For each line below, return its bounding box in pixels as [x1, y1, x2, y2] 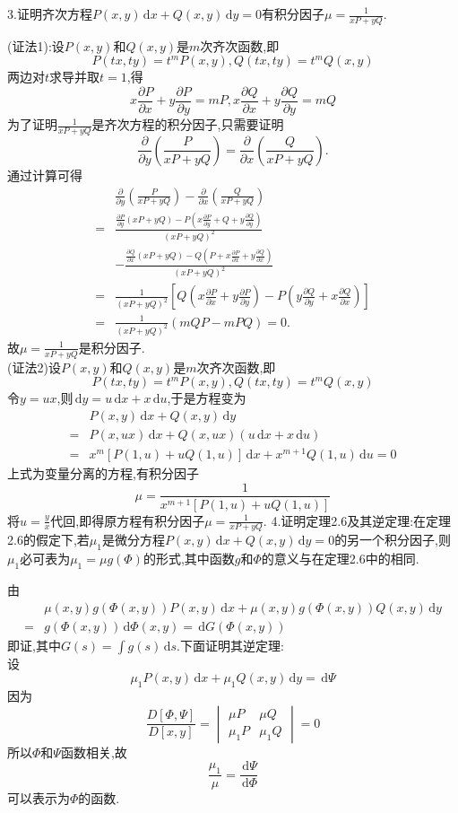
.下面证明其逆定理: [177, 635, 284, 654]
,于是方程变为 [167, 389, 246, 407]
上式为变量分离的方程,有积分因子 [7, 463, 199, 482]
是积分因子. [78, 337, 145, 356]
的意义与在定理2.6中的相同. [261, 549, 419, 568]
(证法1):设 [7, 36, 65, 55]
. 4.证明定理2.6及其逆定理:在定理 [263, 511, 452, 529]
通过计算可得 [7, 165, 82, 184]
